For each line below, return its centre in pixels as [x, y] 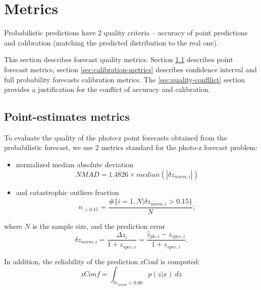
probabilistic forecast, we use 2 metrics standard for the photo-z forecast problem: [131, 147]
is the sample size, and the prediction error [99, 226]
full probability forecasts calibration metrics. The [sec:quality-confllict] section [124, 79]
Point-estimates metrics [67, 116]
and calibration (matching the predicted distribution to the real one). [111, 42]
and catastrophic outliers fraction [67, 192]
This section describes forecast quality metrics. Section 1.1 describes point [119, 59]
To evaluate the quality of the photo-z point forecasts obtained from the [116, 137]
